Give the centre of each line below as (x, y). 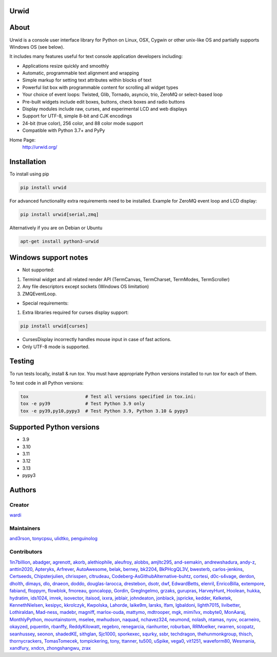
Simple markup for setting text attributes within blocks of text (87, 80)
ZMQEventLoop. (39, 294)
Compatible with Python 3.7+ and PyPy (64, 130)
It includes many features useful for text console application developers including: (96, 56)
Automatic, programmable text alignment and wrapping (81, 73)
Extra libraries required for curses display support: (75, 312)
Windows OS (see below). (37, 47)
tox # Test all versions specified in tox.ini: (108, 396)
